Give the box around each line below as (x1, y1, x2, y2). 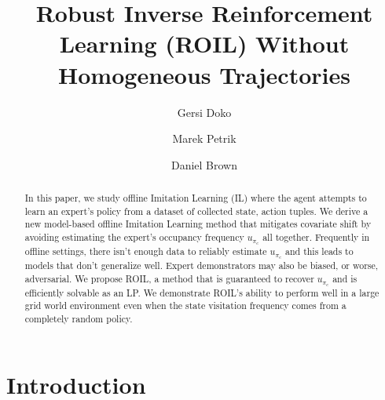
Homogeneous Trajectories (58, 58, 350, 90)
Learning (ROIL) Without (59, 27, 350, 60)
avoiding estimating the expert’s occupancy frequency (24, 231, 244, 244)
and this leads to (285, 245, 354, 258)
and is (332, 271, 357, 285)
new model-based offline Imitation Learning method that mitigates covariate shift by (24, 217, 372, 231)
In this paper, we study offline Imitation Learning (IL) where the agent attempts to (24, 191, 367, 205)
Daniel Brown (170, 156, 238, 173)
